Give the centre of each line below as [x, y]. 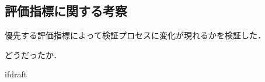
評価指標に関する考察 [66, 11]
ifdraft [16, 74]
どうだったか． [33, 54]
